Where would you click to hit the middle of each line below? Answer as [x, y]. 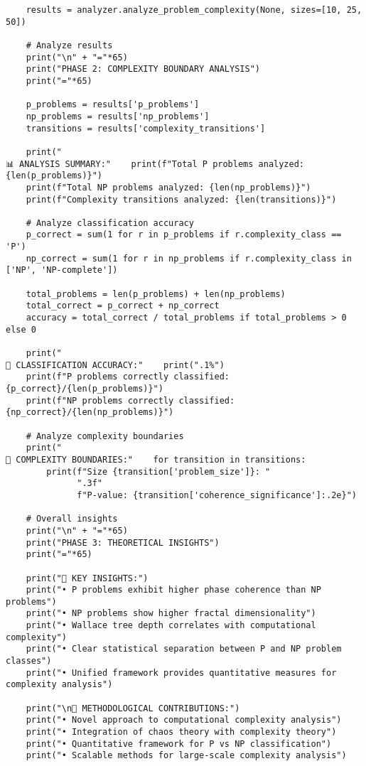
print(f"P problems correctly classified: [128, 377]
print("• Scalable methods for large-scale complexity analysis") [186, 756]
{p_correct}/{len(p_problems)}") [85, 389]
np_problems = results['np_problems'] [118, 116]
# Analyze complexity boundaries [105, 436]
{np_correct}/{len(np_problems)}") [90, 412]
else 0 [21, 329]
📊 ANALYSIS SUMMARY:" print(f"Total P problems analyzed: [155, 164]
